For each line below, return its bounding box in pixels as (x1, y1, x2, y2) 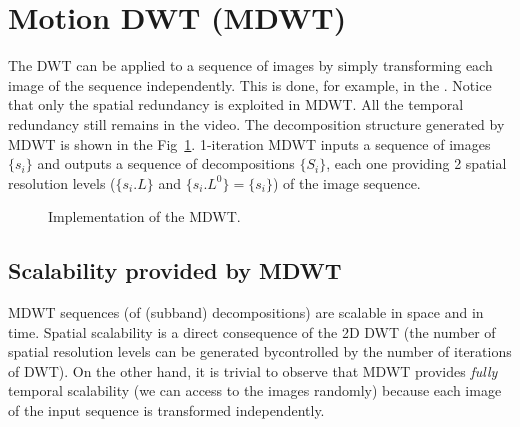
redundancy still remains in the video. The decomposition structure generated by (8, 113, 505, 134)
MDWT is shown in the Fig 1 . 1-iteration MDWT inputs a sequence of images (8, 133, 491, 154)
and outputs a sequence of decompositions (37, 153, 295, 174)
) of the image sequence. (272, 172, 421, 193)
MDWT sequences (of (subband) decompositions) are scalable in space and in (8, 302, 484, 323)
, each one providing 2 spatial (326, 153, 507, 174)
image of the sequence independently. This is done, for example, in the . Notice (8, 74, 492, 95)
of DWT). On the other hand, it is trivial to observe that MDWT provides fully (8, 360, 498, 381)
